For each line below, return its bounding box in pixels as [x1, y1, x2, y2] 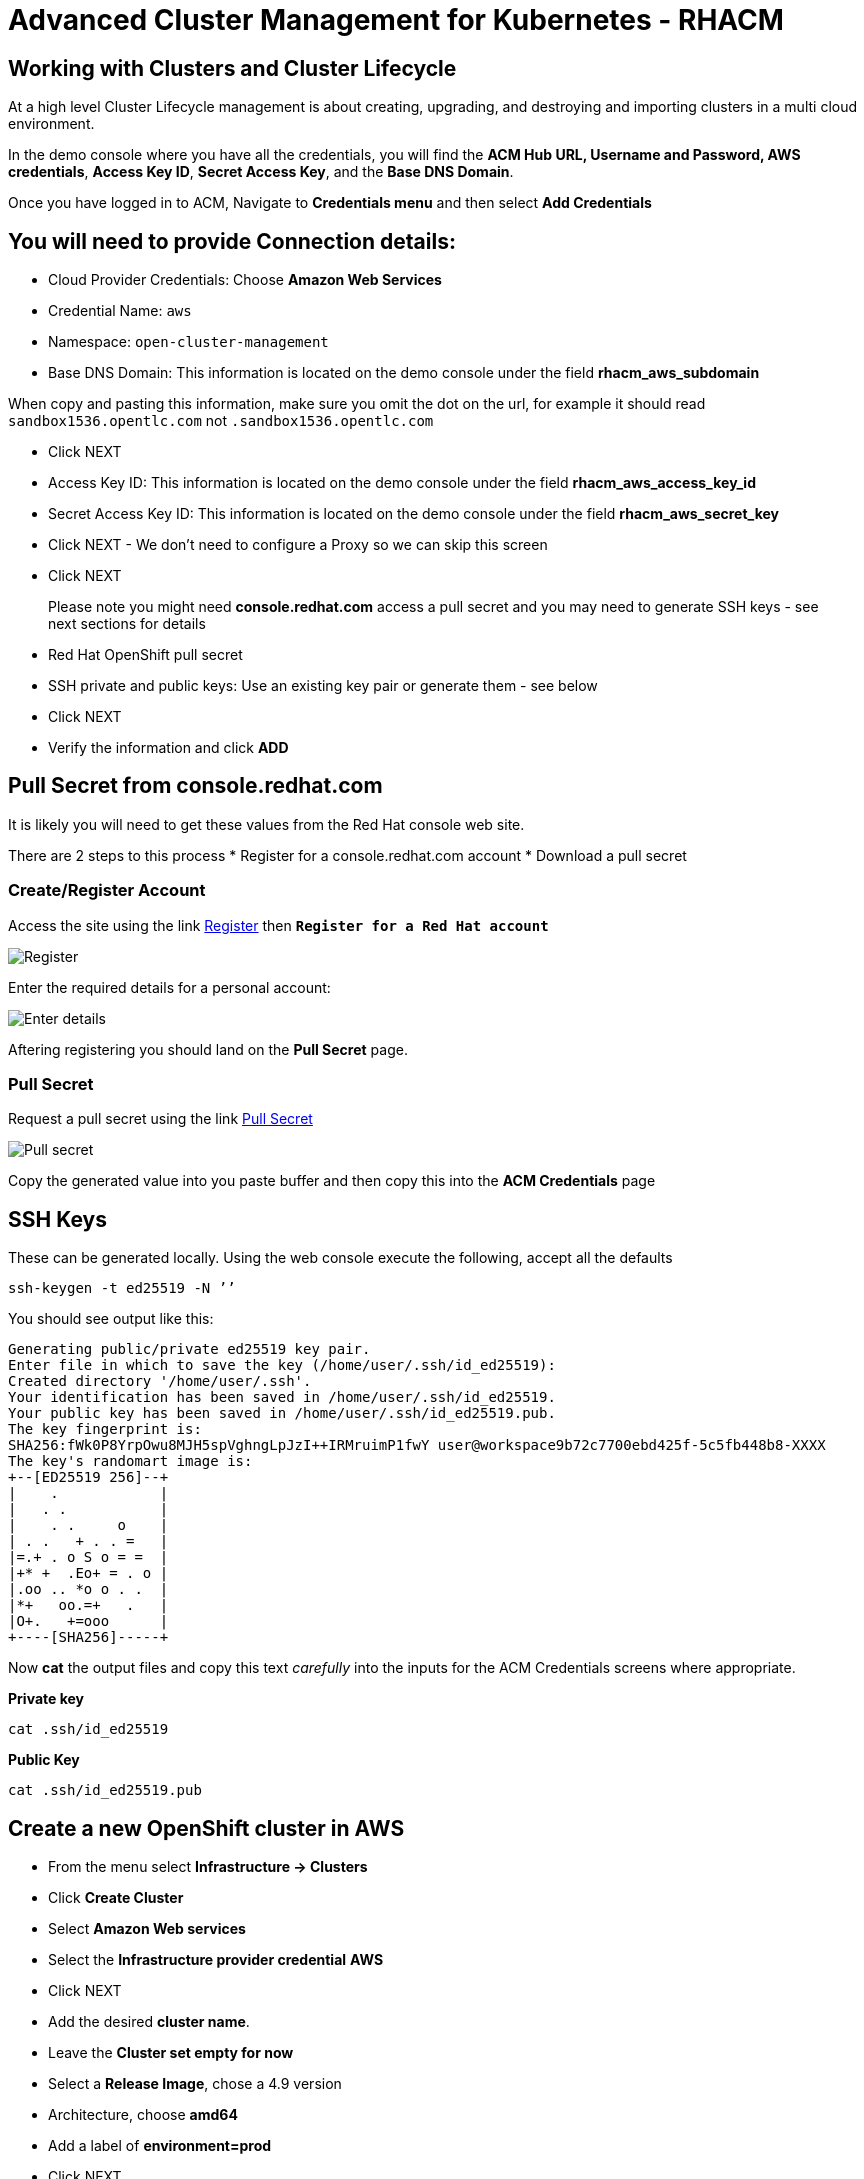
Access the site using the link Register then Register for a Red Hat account [8, 916, 549, 934]
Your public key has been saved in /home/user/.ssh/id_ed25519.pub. [8, 1405, 556, 1422]
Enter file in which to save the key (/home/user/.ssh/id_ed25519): [8, 1357, 556, 1374]
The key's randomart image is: [8, 1453, 253, 1470]
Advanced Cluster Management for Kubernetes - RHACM [8, 3, 784, 37]
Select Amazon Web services [48, 1920, 246, 1938]
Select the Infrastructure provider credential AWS [48, 1951, 384, 1969]
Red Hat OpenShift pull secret [48, 646, 243, 664]
